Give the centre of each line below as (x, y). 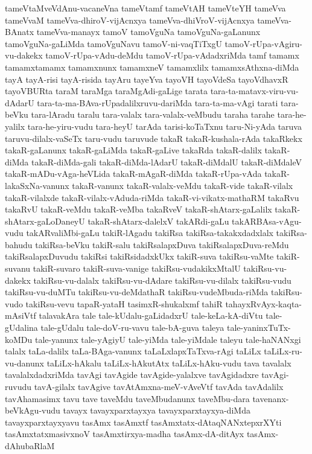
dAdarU (20, 102)
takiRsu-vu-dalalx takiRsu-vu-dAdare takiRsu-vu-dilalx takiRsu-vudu (162, 280)
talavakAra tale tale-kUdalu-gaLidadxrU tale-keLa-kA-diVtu (151, 315)
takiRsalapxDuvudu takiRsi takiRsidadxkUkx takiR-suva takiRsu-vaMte (139, 256)
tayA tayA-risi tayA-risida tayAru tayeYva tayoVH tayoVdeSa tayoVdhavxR (147, 79)
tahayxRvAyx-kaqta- (264, 303)
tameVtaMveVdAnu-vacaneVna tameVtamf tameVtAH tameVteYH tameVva (145, 8)
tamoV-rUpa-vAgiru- (264, 43)
